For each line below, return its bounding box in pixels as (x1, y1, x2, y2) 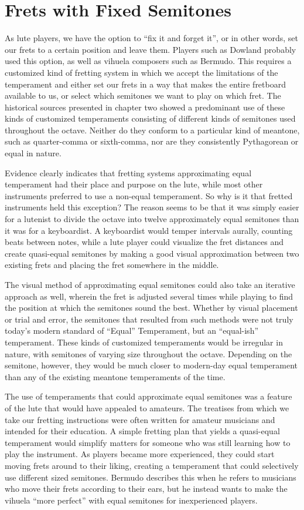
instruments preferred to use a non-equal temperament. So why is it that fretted (5, 189, 293, 202)
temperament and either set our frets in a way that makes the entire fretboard (5, 78, 286, 90)
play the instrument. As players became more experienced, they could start (5, 448, 275, 460)
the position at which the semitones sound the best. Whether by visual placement (5, 301, 298, 314)
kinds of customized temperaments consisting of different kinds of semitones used (5, 112, 296, 125)
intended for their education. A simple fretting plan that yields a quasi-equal (5, 425, 280, 437)
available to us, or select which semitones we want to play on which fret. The (5, 89, 281, 102)
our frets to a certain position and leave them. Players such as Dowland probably (5, 43, 296, 55)
